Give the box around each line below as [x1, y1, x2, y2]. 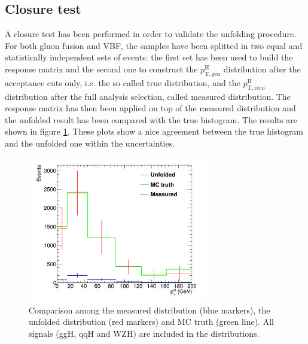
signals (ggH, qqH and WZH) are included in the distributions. [29, 327, 260, 339]
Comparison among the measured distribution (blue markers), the [29, 303, 270, 316]
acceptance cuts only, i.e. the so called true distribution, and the [5, 76, 240, 89]
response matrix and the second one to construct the [5, 62, 198, 75]
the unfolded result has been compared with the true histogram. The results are [5, 113, 298, 126]
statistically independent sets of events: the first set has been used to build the [5, 51, 293, 63]
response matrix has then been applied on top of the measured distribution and [5, 102, 296, 114]
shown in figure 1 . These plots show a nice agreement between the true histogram [5, 125, 304, 138]
